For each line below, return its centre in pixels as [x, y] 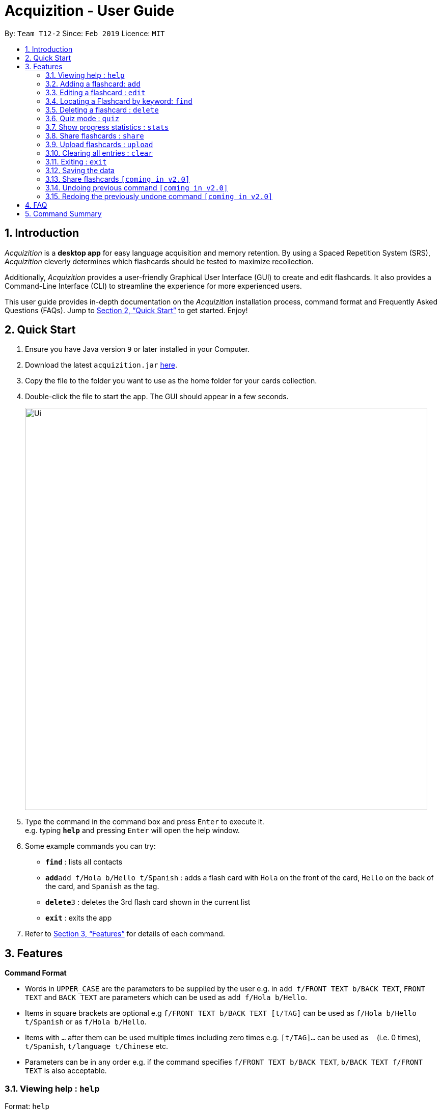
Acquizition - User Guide [90, 11]
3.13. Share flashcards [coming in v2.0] [118, 179]
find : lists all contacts [84, 862]
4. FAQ [36, 205]
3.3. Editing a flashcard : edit [95, 92]
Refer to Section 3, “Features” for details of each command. [125, 934]
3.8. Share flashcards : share [95, 135]
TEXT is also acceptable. [66, 1071]
